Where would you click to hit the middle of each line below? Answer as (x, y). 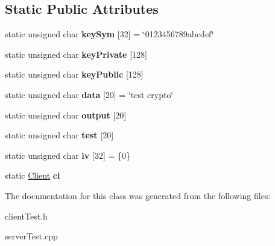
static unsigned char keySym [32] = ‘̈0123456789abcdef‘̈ (109, 34)
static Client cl (33, 175)
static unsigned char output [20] (66, 115)
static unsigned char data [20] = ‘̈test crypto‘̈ (89, 94)
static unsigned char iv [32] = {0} (68, 155)
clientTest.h (26, 216)
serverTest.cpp (31, 236)
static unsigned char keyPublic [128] (74, 74)
